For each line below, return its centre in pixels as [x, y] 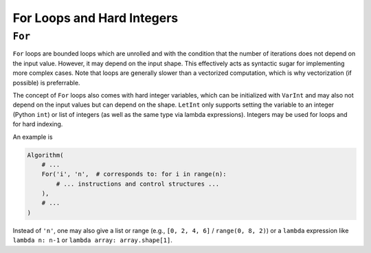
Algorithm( [45, 155]
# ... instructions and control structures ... [138, 184]
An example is [33, 137]
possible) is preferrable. [46, 82]
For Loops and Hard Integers [95, 18]
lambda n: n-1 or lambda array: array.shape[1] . [93, 240]
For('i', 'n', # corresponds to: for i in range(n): [134, 174]
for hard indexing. [38, 124]
